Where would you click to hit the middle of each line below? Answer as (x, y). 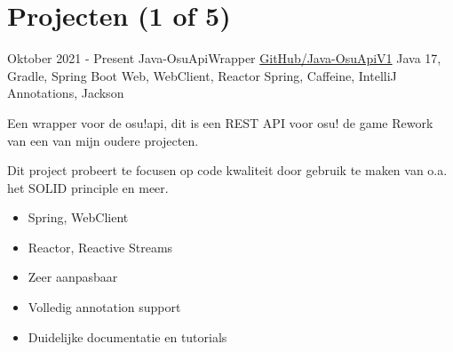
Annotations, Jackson (66, 93)
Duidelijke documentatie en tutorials (127, 336)
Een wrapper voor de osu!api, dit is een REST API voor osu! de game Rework (220, 122)
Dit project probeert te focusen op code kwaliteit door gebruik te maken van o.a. (227, 170)
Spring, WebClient (78, 217)
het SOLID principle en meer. (88, 187)
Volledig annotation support (104, 307)
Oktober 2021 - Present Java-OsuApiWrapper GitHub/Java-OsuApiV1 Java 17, (224, 58)
